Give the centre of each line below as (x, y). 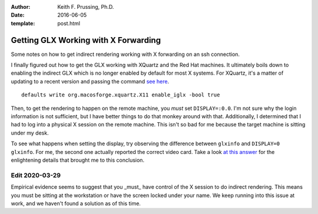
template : (23, 23)
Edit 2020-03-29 (36, 175)
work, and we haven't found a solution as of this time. (76, 203)
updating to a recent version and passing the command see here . (90, 81)
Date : (18, 15)
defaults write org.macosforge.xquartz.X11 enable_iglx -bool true (121, 95)
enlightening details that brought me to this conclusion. (77, 160)
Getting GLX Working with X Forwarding (86, 40)
